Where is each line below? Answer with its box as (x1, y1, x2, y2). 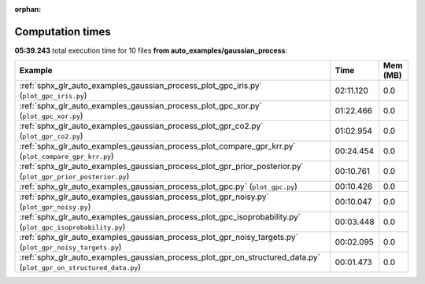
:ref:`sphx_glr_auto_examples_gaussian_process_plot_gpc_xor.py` (19, 101, 263, 112)
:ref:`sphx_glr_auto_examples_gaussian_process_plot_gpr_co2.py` (19, 120, 264, 131)
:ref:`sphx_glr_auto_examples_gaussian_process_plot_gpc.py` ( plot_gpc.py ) (19, 181, 298, 192)
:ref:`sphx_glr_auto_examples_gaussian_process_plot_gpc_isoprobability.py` (19, 212, 301, 223)
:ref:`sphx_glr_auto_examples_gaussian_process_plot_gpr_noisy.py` (19, 191, 269, 202)
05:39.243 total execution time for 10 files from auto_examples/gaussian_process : (14, 46, 287, 55)
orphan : (14, 5, 42, 13)
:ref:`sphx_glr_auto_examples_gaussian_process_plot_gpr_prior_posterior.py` (19, 161, 305, 172)
